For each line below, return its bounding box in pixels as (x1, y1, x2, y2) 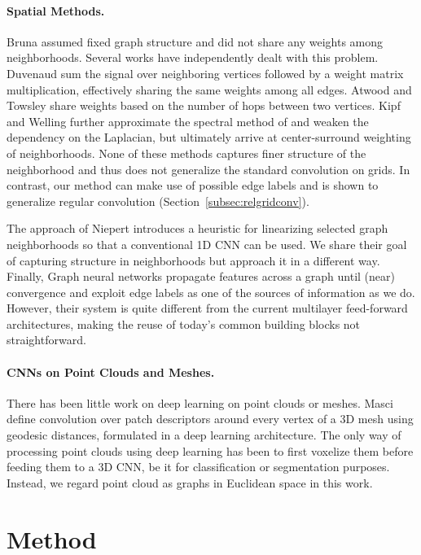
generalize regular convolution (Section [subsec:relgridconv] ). (7, 192, 309, 209)
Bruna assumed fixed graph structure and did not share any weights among (7, 33, 384, 50)
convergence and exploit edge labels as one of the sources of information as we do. (7, 283, 415, 300)
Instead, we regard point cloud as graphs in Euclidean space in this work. (7, 474, 373, 491)
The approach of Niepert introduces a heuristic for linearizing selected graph (7, 220, 388, 237)
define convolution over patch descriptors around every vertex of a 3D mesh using (7, 410, 414, 427)
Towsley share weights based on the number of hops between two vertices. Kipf (7, 97, 401, 114)
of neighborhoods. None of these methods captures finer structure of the (7, 144, 366, 161)
